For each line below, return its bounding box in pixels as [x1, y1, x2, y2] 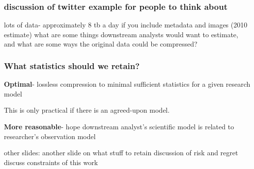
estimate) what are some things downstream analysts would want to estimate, [4, 29, 238, 39]
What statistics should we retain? [4, 59, 140, 72]
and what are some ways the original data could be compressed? [4, 39, 198, 49]
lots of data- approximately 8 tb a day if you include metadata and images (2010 [4, 20, 248, 30]
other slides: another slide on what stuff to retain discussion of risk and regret [4, 147, 238, 158]
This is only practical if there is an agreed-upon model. [4, 105, 170, 115]
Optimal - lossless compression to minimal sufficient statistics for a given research [4, 79, 251, 89]
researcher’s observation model [4, 131, 96, 141]
